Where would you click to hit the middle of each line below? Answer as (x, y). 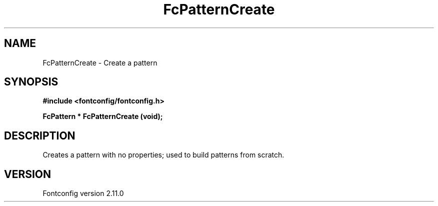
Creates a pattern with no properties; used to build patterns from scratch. (163, 155)
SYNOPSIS (31, 82)
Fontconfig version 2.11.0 (83, 193)
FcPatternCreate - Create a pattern (100, 62)
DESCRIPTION (40, 135)
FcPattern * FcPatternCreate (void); (103, 116)
